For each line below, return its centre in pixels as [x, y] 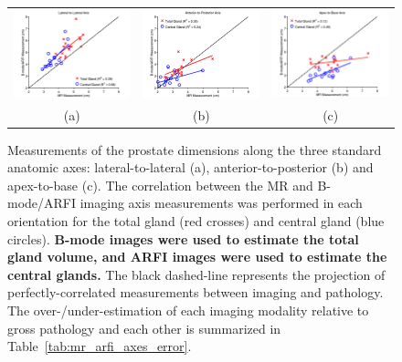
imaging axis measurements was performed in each [221, 203]
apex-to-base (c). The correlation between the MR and [160, 185]
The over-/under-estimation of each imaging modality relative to [188, 310]
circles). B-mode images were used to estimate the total [183, 238]
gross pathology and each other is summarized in [144, 328]
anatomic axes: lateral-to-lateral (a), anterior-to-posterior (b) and [190, 167]
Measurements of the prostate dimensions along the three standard [195, 149]
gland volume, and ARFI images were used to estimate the [197, 257]
